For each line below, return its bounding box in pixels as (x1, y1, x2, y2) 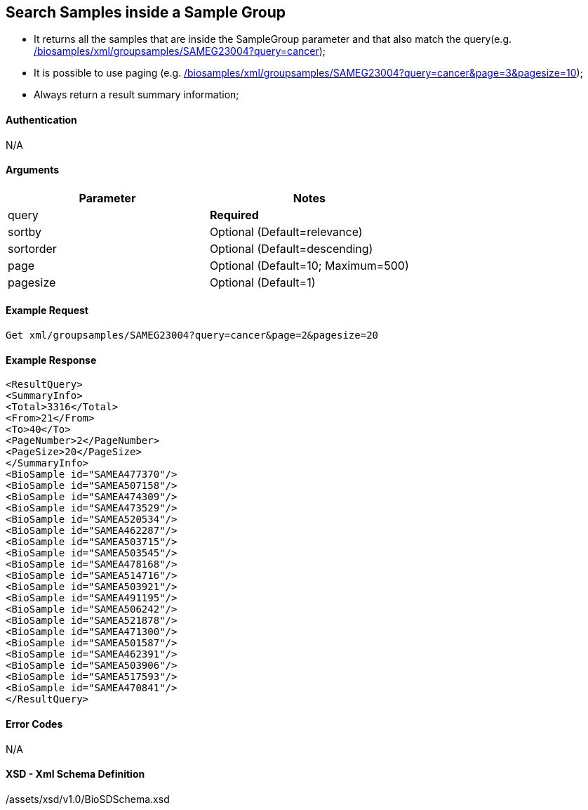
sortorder (8, 241, 57, 256)
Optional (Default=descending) (209, 241, 373, 256)
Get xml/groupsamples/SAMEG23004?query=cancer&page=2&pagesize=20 (6, 329, 379, 341)
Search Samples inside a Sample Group (6, 4, 286, 21)
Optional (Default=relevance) (209, 224, 363, 239)
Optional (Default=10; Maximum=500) (209, 258, 409, 273)
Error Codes (6, 717, 63, 730)
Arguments (6, 164, 60, 176)
